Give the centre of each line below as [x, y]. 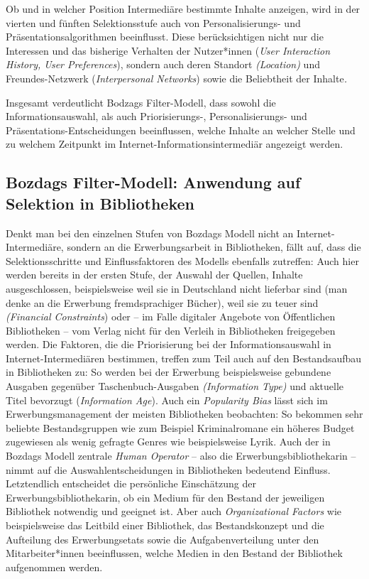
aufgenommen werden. [54, 567]
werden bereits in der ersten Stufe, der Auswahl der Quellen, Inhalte [154, 275]
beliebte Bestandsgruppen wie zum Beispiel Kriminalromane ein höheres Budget [180, 427]
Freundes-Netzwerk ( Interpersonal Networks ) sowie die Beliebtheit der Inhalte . [176, 78]
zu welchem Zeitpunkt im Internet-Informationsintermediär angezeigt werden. [175, 144]
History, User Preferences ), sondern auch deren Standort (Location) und [163, 64]
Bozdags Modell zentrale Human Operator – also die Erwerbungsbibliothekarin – [181, 456]
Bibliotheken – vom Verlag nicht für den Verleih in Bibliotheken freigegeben [171, 330]
